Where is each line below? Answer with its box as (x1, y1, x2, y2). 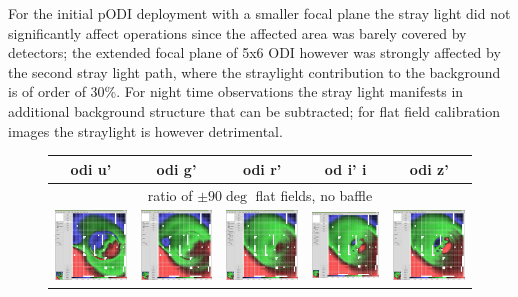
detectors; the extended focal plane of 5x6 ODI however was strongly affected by (8, 42, 501, 63)
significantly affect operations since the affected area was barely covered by (8, 22, 467, 43)
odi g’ (156, 158, 197, 179)
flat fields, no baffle (255, 184, 373, 205)
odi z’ (409, 158, 449, 179)
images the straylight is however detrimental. (8, 120, 283, 141)
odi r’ (242, 158, 282, 179)
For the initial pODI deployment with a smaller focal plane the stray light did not (8, 3, 511, 23)
